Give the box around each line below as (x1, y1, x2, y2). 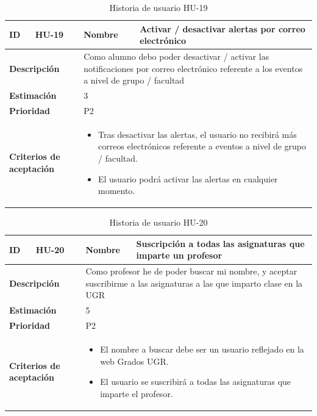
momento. (98, 184, 135, 197)
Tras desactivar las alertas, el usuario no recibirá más (98, 127, 297, 140)
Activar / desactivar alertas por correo (140, 22, 305, 35)
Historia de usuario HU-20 (109, 216, 208, 229)
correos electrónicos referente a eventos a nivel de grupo (98, 140, 307, 152)
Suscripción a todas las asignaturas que (136, 237, 305, 249)
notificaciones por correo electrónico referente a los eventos (84, 62, 303, 74)
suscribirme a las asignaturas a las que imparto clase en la (85, 276, 303, 289)
